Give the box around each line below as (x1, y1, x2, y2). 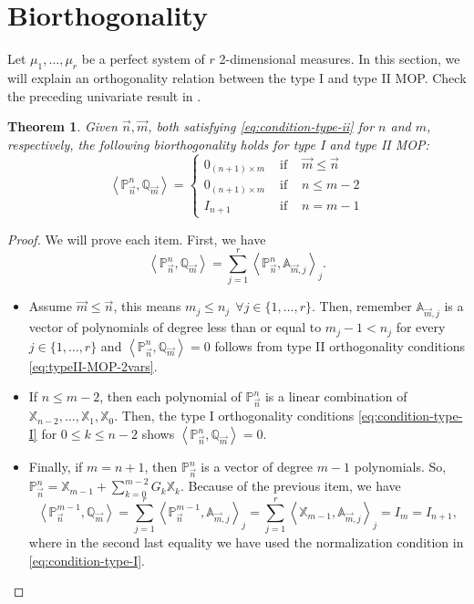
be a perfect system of (81, 49, 205, 68)
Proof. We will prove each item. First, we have (7, 229, 266, 248)
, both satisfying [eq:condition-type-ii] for (148, 117, 375, 136)
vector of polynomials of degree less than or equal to (28, 318, 322, 337)
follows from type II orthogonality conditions (214, 336, 465, 355)
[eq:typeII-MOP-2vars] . (28, 356, 158, 375)
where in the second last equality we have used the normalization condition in (28, 533, 464, 552)
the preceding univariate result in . (7, 86, 201, 105)
